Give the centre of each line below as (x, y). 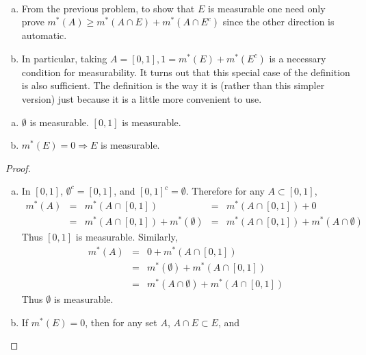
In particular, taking (64, 58)
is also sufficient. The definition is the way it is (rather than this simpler (173, 85)
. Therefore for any (225, 191)
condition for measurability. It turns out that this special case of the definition (186, 72)
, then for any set (121, 322)
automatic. (44, 35)
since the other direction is (278, 22)
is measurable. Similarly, (127, 237)
